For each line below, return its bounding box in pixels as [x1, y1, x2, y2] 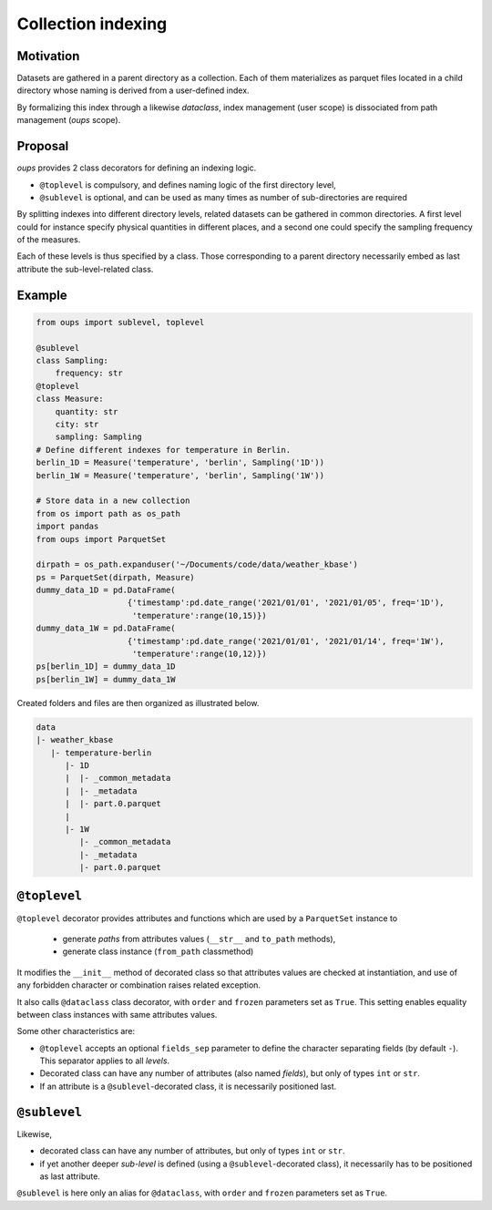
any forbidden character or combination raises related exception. [16, 979, 261, 990]
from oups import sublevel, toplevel [36, 317, 205, 327]
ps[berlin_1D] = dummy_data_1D [36, 661, 177, 672]
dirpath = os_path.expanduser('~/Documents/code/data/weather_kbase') [36, 559, 359, 569]
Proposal [16, 138, 69, 154]
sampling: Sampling [55, 432, 143, 442]
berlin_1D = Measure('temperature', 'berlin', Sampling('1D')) [36, 457, 325, 468]
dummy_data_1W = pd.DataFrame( [36, 623, 177, 633]
